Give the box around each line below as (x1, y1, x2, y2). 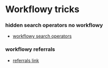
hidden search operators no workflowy (5, 22, 103, 29)
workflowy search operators (12, 33, 72, 39)
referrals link (12, 57, 40, 63)
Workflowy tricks (5, 4, 80, 15)
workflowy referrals (5, 46, 55, 53)
